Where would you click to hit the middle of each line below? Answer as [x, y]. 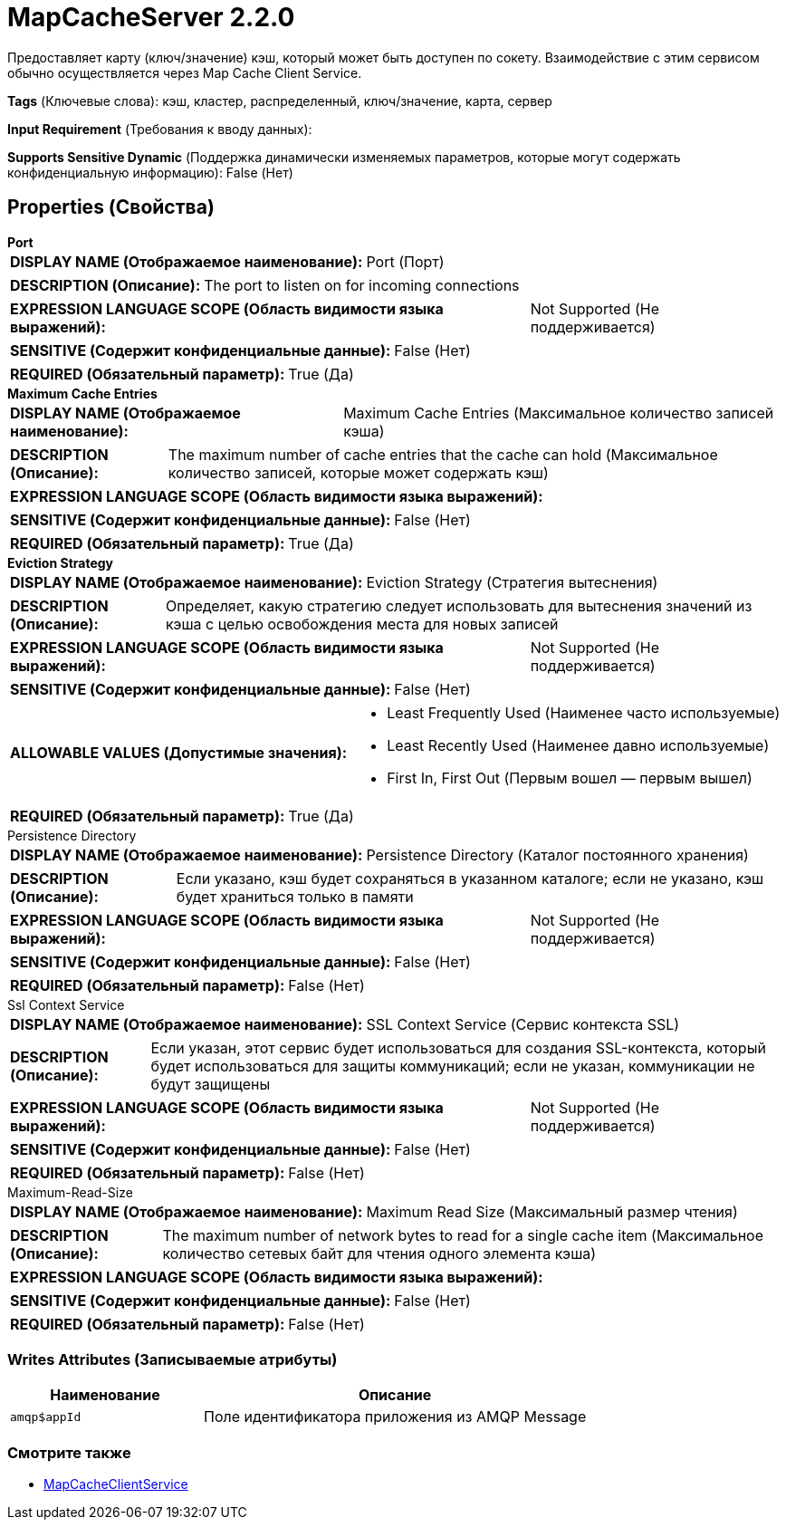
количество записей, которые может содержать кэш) [358, 472]
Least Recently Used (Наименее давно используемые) [578, 745]
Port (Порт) [405, 261]
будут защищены [211, 1084]
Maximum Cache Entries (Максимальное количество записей [559, 413]
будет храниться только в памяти [295, 896]
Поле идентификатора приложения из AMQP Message [395, 1417]
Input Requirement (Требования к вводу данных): [160, 129]
